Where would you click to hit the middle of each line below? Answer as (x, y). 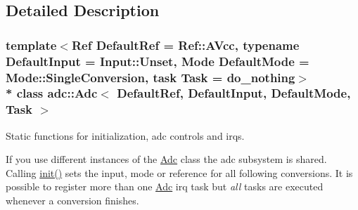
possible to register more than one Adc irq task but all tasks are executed (165, 186)
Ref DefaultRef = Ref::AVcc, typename (185, 45)
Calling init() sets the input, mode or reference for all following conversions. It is (179, 172)
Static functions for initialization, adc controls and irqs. (125, 135)
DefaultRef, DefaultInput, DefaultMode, (234, 93)
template (31, 45)
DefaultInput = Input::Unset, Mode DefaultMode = (158, 61)
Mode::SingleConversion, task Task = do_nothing (151, 77)
